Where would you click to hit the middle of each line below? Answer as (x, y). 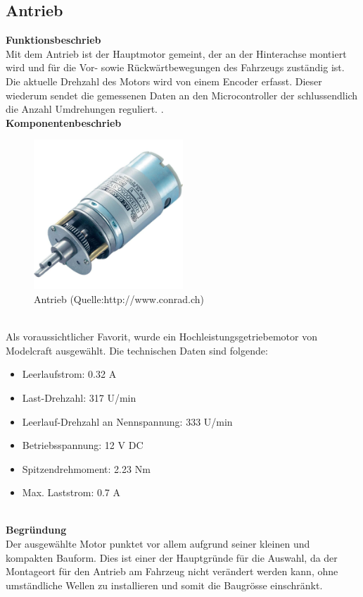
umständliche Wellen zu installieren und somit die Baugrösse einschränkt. (164, 585)
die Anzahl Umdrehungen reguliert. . (85, 109)
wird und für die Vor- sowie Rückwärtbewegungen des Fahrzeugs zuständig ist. (175, 67)
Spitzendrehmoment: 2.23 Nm (86, 468)
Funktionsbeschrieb (53, 40)
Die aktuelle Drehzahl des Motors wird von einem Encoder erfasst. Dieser (164, 81)
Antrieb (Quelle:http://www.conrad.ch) (119, 298)
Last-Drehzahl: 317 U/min (79, 397)
